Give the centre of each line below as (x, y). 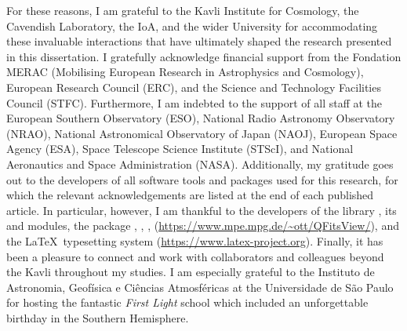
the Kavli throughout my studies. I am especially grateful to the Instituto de (191, 272)
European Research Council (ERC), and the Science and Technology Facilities (194, 87)
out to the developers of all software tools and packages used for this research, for (202, 179)
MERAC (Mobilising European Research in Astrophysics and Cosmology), (185, 72)
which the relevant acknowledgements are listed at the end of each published (190, 195)
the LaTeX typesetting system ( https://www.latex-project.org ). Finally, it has (195, 240)
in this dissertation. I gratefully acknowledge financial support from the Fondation (204, 56)
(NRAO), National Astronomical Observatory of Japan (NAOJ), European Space (202, 133)
